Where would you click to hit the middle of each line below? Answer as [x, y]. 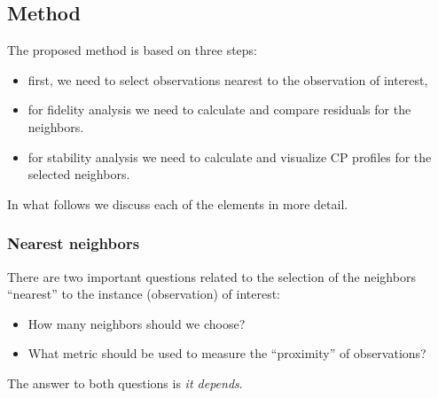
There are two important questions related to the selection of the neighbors [211, 276]
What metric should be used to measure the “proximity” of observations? [227, 353]
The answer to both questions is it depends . [125, 382]
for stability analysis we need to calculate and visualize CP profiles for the [230, 156]
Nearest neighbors [74, 243]
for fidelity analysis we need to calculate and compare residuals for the [219, 109]
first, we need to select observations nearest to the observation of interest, [228, 79]
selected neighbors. [79, 174]
